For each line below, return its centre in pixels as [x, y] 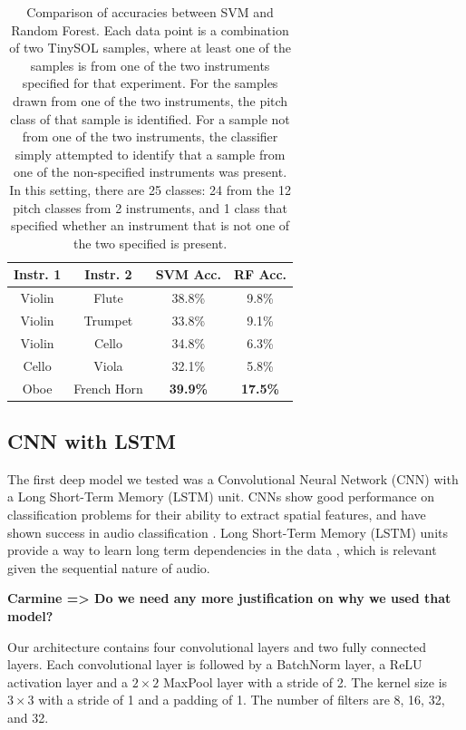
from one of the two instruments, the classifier [150, 136]
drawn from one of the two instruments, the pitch [150, 100]
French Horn [108, 388]
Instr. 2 [108, 274]
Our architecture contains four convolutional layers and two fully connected [217, 646]
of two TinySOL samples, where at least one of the [150, 48]
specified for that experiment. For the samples [150, 83]
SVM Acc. [188, 274]
